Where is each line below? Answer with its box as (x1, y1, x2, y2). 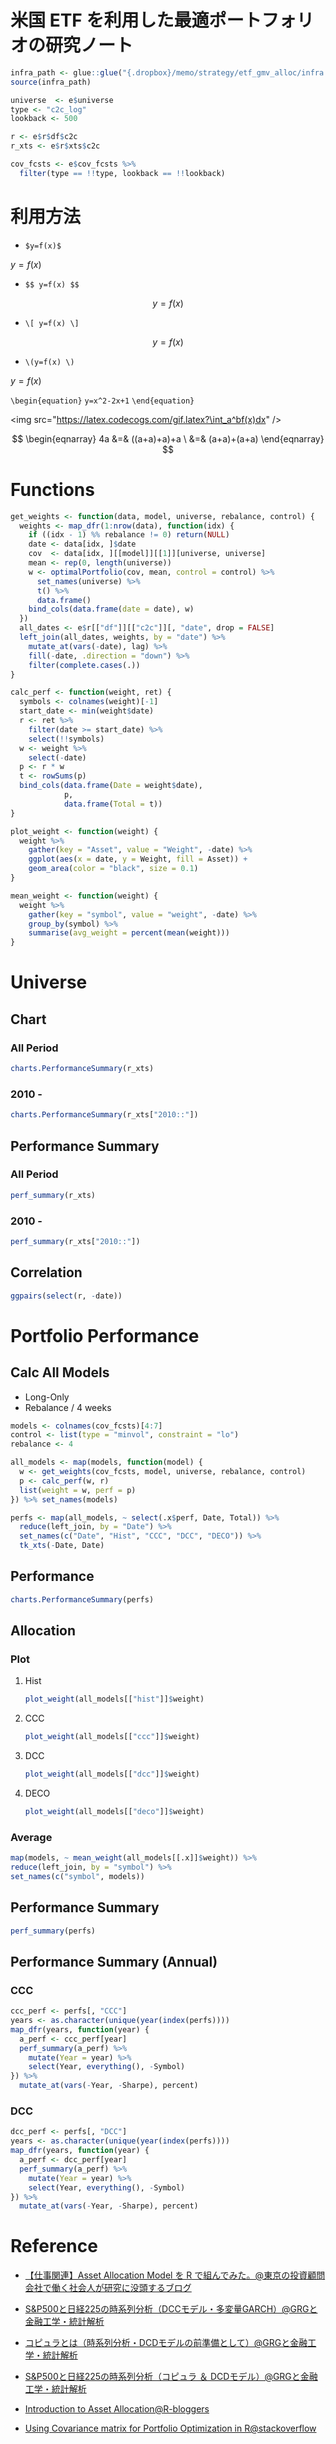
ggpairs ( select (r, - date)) (10, 1291, 123, 1301)
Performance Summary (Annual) (10, 1953, 218, 1970)
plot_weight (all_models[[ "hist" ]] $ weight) (24, 1694, 205, 1705)
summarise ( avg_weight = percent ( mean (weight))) (28, 928, 230, 938)
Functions (10, 478, 95, 501)
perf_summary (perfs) (10, 1926, 97, 1936)
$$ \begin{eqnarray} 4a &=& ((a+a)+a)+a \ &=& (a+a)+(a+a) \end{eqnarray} (11, 432, 325, 445)
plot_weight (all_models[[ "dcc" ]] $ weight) (24, 1769, 201, 1780)
